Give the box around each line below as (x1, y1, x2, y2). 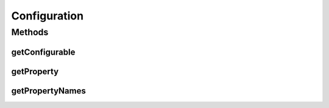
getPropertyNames (11, 86, 87, 96)
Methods (11, 27, 49, 38)
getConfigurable (11, 47, 76, 57)
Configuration (11, 9, 84, 22)
